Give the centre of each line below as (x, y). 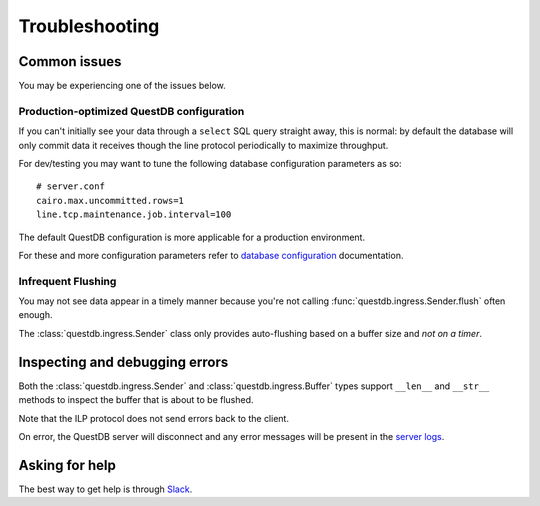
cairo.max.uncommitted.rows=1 (110, 200)
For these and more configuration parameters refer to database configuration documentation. (211, 255)
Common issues (70, 61)
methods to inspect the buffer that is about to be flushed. (136, 400)
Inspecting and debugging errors (123, 361)
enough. (36, 315)
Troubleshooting (89, 26)
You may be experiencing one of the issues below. (122, 86)
